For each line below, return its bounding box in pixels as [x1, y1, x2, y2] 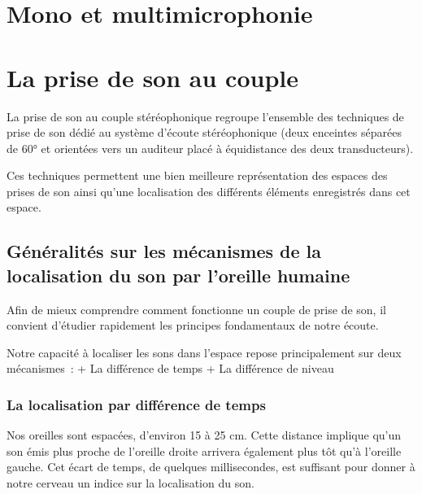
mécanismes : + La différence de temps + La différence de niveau [7, 360, 334, 377]
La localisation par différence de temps [7, 394, 266, 414]
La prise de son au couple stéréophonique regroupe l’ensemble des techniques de [7, 107, 404, 125]
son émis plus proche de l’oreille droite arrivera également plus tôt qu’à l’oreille [7, 442, 402, 459]
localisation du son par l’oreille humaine [7, 262, 350, 287]
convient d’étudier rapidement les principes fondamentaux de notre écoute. [7, 317, 379, 334]
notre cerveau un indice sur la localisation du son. [7, 474, 255, 492]
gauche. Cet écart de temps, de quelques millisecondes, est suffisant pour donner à [7, 458, 415, 475]
